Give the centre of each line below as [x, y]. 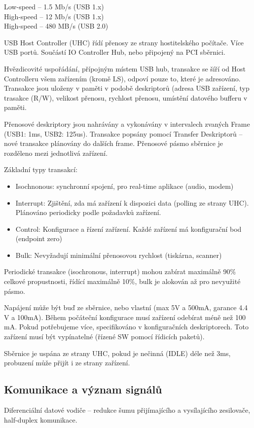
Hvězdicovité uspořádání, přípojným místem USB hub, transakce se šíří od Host [125, 68]
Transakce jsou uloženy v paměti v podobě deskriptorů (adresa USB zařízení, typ [127, 88]
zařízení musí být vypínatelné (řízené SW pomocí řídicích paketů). [104, 337]
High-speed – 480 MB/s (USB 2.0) [56, 26]
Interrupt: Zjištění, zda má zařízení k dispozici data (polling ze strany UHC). [132, 202]
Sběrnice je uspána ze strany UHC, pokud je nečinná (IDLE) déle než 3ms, [117, 353]
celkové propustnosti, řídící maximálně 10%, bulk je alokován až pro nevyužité [122, 281]
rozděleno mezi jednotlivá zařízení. [56, 153]
